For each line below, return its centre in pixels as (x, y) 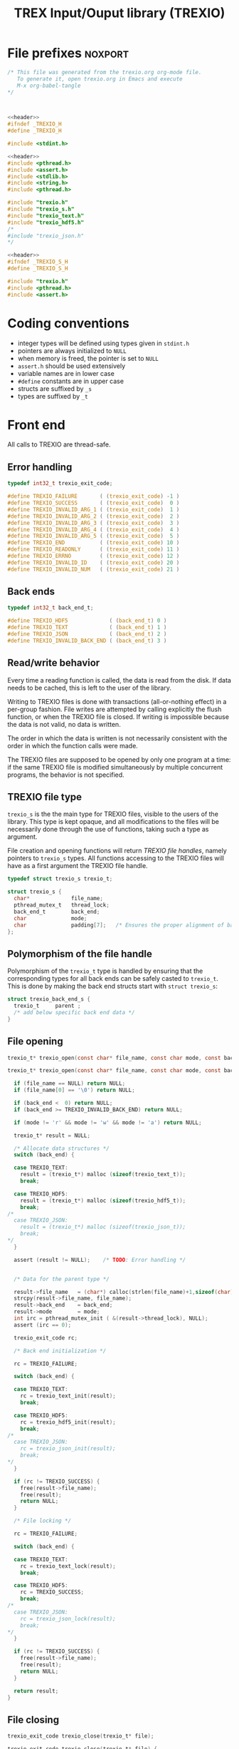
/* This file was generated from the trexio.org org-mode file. (105, 72)
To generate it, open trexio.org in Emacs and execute (100, 79)
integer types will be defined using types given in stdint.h (103, 343)
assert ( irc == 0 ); (43, 1325)
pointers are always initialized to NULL (72, 350)
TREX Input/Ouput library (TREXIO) (119, 13)
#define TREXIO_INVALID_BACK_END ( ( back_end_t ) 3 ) (87, 641)
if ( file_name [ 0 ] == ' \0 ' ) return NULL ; (74, 1090)
